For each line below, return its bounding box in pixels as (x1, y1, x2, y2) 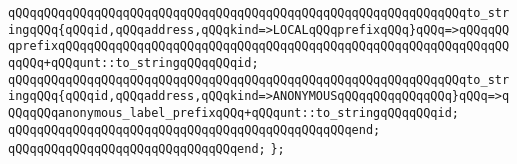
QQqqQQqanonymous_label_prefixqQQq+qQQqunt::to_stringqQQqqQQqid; (8, 105, 460, 120)
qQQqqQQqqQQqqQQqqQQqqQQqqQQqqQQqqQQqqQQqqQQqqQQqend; (8, 122, 381, 137)
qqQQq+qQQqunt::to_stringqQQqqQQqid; (8, 55, 259, 70)
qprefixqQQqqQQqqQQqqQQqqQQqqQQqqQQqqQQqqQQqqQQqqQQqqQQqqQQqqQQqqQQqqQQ (8, 39, 510, 54)
